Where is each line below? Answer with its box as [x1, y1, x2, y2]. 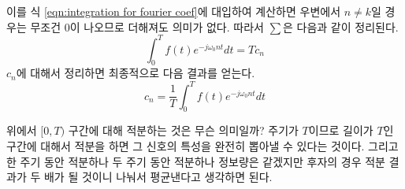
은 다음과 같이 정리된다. [283, 18, 399, 35]
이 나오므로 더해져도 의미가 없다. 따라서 [69, 18, 264, 35]
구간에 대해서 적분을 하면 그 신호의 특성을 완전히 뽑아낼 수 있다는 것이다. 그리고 [6, 137, 399, 154]
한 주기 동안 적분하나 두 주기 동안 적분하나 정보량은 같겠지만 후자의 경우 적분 [6, 153, 385, 169]
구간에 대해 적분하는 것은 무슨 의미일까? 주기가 [68, 122, 299, 139]
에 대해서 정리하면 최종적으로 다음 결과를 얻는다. [16, 65, 255, 81]
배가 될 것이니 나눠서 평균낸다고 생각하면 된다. [43, 169, 273, 185]
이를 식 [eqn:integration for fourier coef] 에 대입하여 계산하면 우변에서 [6, 3, 341, 19]
